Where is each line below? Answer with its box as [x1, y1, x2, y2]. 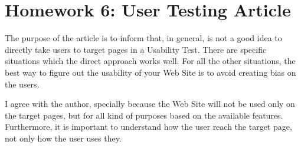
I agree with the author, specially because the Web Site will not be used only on [5, 97, 295, 110]
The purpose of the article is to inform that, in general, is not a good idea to [5, 32, 282, 44]
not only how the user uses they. [5, 132, 122, 144]
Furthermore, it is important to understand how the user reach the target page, [5, 120, 292, 133]
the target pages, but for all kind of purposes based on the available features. [5, 109, 283, 121]
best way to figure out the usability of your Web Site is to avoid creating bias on [5, 66, 296, 78]
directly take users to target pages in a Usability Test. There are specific [5, 43, 267, 55]
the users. [5, 78, 40, 90]
